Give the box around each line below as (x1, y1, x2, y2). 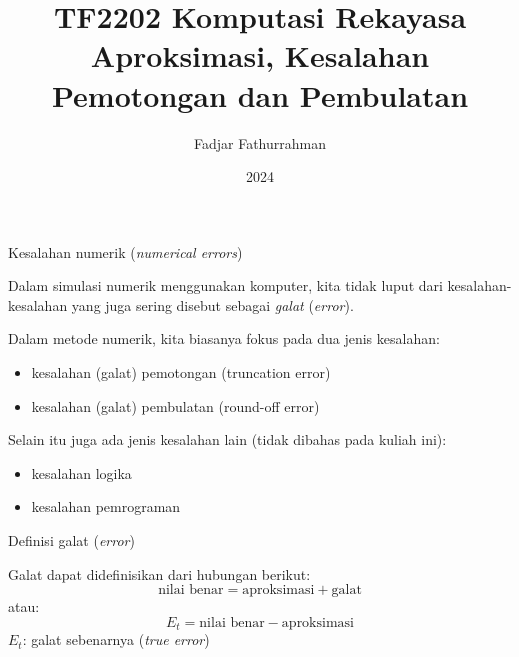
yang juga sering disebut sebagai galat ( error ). (71, 294, 354, 315)
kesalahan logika (31, 462, 132, 483)
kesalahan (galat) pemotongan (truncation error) (31, 362, 331, 383)
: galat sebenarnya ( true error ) (22, 629, 210, 650)
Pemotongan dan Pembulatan (51, 74, 469, 115)
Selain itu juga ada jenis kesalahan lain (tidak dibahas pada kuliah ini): (8, 429, 447, 450)
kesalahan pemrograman (31, 496, 181, 517)
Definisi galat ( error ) (8, 530, 135, 551)
